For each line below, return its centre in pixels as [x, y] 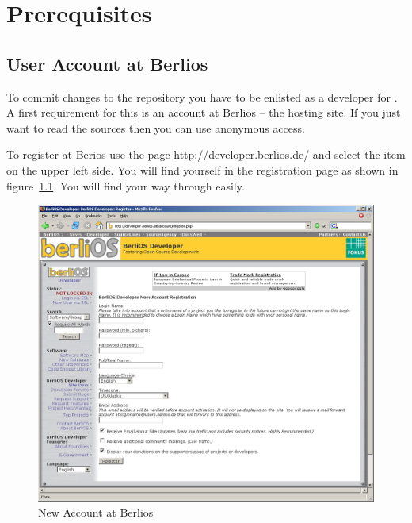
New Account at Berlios [96, 512]
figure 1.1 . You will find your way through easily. [126, 185]
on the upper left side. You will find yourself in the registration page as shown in [202, 169]
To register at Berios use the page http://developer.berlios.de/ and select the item [206, 154]
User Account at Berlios [107, 63]
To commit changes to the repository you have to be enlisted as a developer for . [202, 96]
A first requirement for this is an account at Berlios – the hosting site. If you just [204, 112]
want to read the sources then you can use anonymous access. [156, 127]
